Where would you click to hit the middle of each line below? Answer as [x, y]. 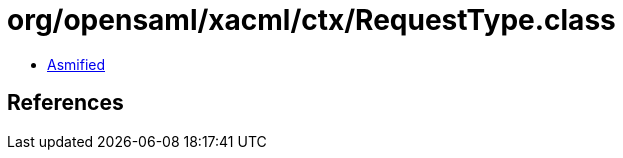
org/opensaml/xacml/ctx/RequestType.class [311, 20]
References [65, 103]
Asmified [76, 64]
